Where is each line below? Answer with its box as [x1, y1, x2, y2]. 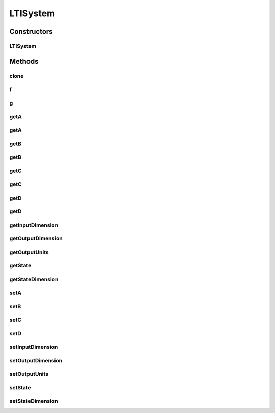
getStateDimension [9, 276, 59, 283]
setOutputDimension [9, 357, 63, 364]
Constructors [9, 27, 53, 36]
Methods [9, 57, 39, 66]
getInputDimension [9, 222, 59, 229]
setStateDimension [9, 398, 58, 405]
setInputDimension [9, 343, 58, 350]
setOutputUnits [9, 370, 48, 377]
